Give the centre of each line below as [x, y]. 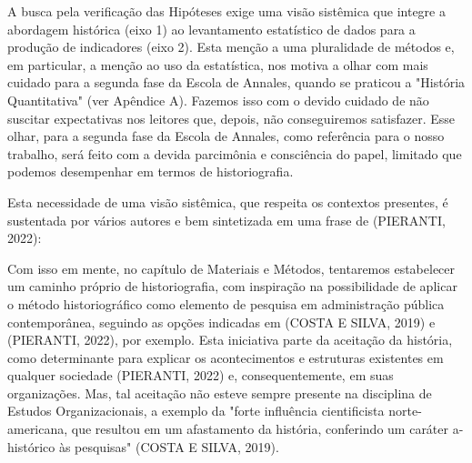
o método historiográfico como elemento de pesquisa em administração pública [226, 303]
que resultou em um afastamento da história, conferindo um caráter [260, 429]
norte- [405, 411]
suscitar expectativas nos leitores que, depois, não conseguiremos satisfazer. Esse [231, 118]
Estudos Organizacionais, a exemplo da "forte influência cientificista [196, 411]
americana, [38, 429]
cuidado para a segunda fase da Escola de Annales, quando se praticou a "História [236, 82]
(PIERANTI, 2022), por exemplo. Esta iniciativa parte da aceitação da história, [230, 340]
